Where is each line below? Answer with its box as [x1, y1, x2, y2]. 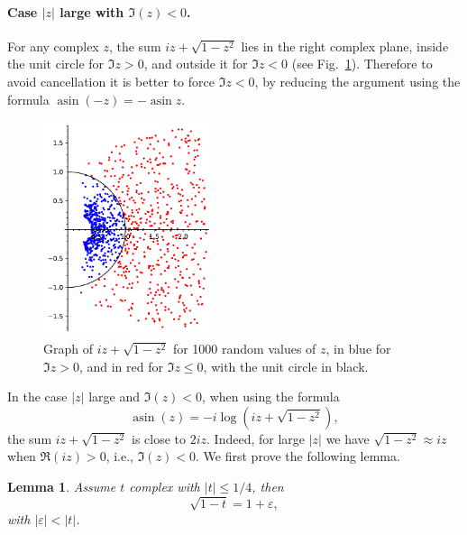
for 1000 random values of [172, 339, 316, 358]
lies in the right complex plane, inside [241, 36, 449, 55]
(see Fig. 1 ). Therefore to [291, 54, 433, 73]
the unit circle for [7, 54, 105, 73]
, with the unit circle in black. [203, 356, 369, 375]
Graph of [43, 339, 93, 358]
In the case [7, 387, 68, 406]
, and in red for [78, 356, 163, 375]
